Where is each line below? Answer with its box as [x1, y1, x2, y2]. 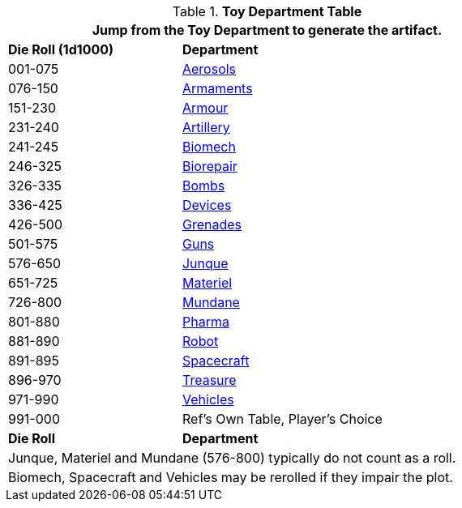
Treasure [182, 372, 237, 388]
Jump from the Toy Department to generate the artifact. [92, 22, 443, 38]
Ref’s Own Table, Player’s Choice [182, 411, 383, 427]
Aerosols [182, 61, 237, 77]
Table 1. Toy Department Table [172, 3, 362, 19]
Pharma [182, 314, 229, 330]
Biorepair [182, 158, 237, 174]
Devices [182, 197, 232, 213]
